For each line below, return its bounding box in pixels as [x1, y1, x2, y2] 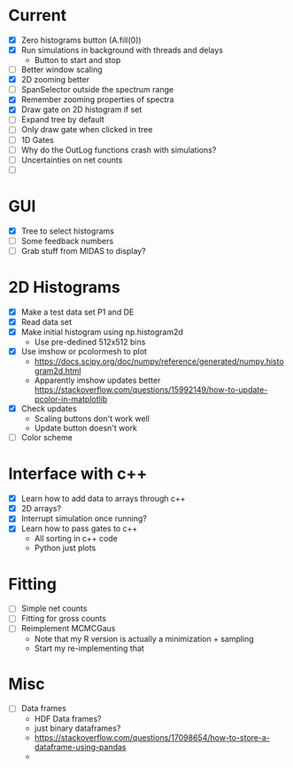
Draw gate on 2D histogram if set [20, 104, 143, 115]
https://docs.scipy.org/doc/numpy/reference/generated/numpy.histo [34, 356, 284, 367]
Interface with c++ [8, 463, 148, 484]
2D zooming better [20, 75, 90, 85]
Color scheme [20, 432, 73, 443]
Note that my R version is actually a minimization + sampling [34, 633, 254, 644]
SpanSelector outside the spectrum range [20, 84, 174, 95]
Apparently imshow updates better [34, 375, 161, 386]
